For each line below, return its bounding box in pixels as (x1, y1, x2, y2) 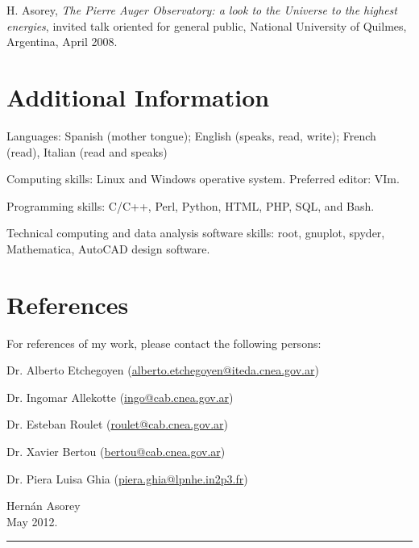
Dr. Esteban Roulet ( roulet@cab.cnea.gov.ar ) (6, 416, 228, 433)
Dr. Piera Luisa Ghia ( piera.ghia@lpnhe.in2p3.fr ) (6, 470, 248, 487)
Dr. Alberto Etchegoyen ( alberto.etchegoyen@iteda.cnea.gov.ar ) (6, 362, 319, 379)
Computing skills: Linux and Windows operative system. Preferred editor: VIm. (6, 170, 400, 187)
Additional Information (6, 80, 270, 113)
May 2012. (6, 512, 58, 529)
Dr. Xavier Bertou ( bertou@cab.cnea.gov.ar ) (6, 442, 226, 459)
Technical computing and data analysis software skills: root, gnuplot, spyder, (6, 224, 385, 241)
